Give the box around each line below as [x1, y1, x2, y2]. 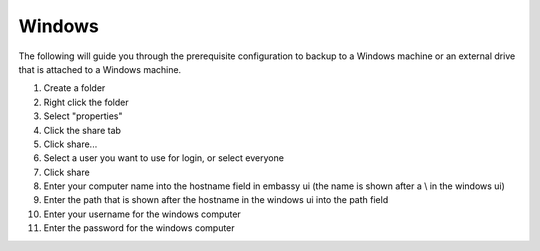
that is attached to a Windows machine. [18, 63, 182, 75]
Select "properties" [43, 110, 124, 122]
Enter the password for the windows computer [43, 222, 235, 234]
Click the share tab [43, 124, 122, 136]
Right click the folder [43, 96, 129, 108]
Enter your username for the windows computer [43, 208, 242, 220]
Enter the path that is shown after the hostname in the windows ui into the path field [43, 194, 389, 206]
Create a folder [43, 82, 106, 94]
